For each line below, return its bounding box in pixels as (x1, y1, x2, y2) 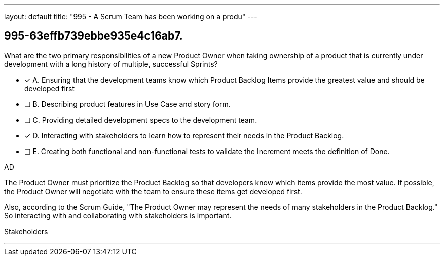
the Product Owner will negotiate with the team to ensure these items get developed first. (4, 187, 302, 196)
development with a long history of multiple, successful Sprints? (4, 59, 218, 68)
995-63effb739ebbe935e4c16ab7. (4, 29, 183, 43)
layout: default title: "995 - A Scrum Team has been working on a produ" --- (4, 12, 257, 21)
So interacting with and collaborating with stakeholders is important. (4, 211, 232, 220)
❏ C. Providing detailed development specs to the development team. (24, 115, 257, 124)
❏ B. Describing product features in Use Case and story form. (24, 99, 231, 108)
